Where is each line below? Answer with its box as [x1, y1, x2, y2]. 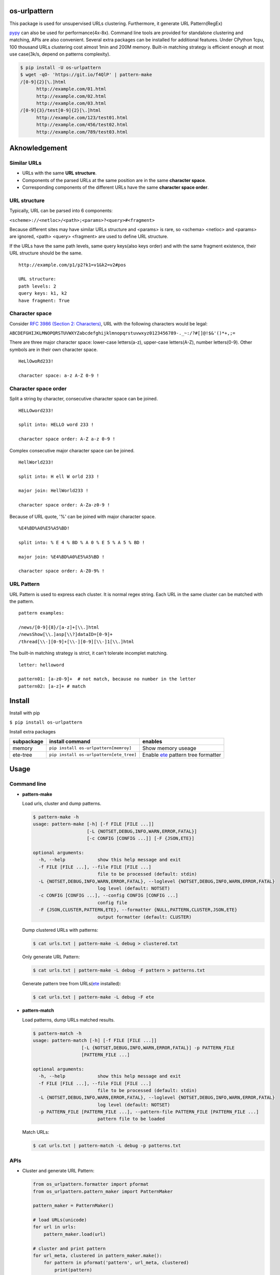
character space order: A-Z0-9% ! [18, 568, 105, 574]
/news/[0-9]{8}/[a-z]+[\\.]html [18, 625, 99, 630]
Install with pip [9, 709, 40, 716]
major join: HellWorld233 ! [18, 488, 89, 494]
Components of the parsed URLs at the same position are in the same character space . [22, 177, 207, 183]
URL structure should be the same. [9, 250, 83, 256]
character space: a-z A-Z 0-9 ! [18, 373, 99, 378]
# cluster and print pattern [33, 1245, 106, 1252]
